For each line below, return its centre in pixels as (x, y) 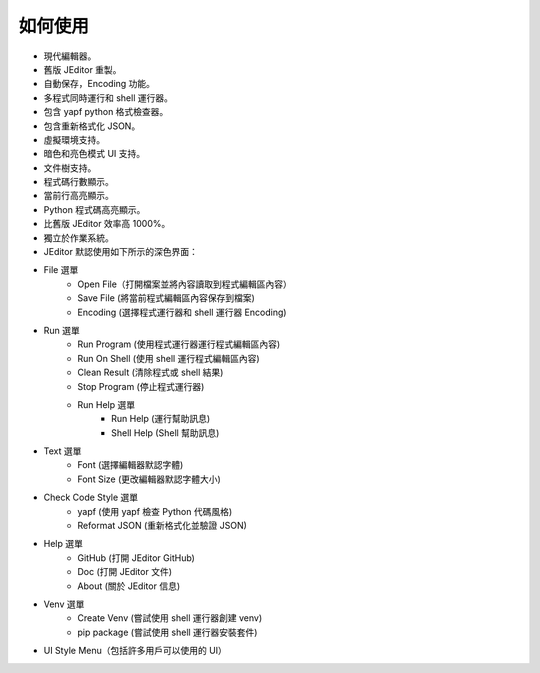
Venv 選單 (64, 604)
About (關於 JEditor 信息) (128, 586)
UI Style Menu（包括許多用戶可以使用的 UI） (135, 651)
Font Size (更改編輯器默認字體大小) (149, 479)
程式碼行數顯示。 (78, 182)
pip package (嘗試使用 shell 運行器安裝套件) (167, 632)
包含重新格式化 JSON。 (92, 126)
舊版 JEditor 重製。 (82, 69)
